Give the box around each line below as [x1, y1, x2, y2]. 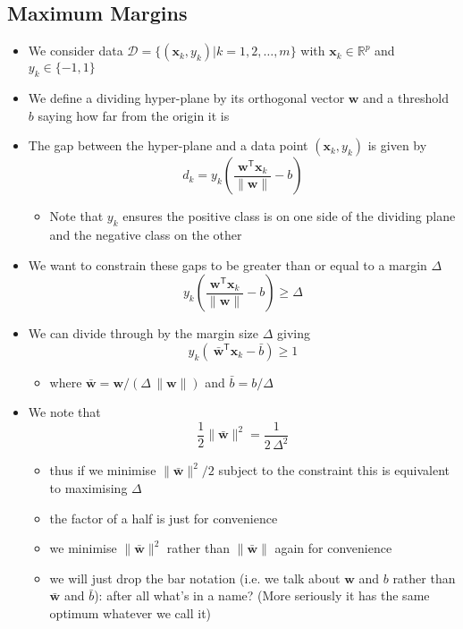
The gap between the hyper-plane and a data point [28, 136, 308, 155]
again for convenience [274, 539, 392, 557]
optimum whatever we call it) [49, 603, 212, 622]
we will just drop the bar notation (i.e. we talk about [49, 568, 341, 587]
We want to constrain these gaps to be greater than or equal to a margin [28, 255, 427, 274]
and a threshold [363, 89, 449, 106]
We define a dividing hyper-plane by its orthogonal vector [28, 89, 345, 106]
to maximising [49, 478, 128, 497]
